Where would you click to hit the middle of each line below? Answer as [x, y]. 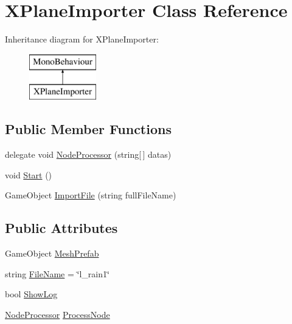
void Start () [29, 174]
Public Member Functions [88, 129]
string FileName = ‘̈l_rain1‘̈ [57, 273]
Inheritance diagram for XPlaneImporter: [82, 39]
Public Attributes [61, 228]
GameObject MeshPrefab [52, 253]
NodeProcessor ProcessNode [57, 314]
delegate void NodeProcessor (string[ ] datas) [88, 154]
